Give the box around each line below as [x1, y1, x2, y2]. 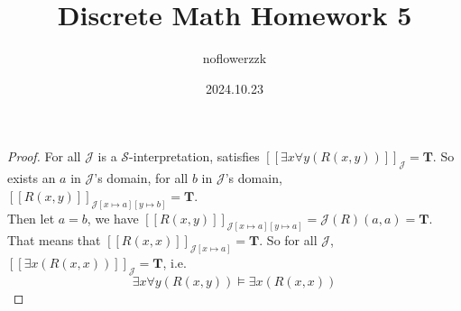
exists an [7, 169, 56, 188]
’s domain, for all [94, 169, 189, 188]
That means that [7, 231, 101, 250]
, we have [87, 208, 139, 227]
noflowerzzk [202, 49, 267, 68]
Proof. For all [7, 147, 81, 166]
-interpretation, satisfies [129, 147, 260, 166]
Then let [7, 208, 55, 227]
